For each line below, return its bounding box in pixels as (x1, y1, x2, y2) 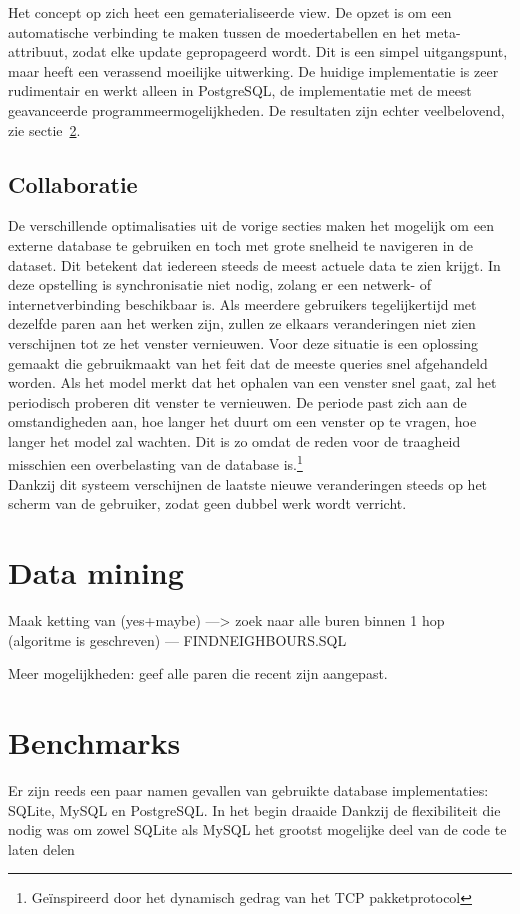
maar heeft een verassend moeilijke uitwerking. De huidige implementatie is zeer (8, 60, 499, 81)
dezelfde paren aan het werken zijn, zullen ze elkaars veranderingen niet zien (8, 313, 476, 334)
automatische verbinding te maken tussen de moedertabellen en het (8, 21, 421, 42)
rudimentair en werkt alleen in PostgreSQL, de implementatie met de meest (8, 80, 472, 101)
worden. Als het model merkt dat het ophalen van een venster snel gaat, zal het (8, 372, 497, 393)
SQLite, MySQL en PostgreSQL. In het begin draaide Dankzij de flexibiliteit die (8, 799, 501, 820)
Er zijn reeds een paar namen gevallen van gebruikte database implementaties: (8, 779, 489, 800)
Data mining (8, 552, 184, 593)
